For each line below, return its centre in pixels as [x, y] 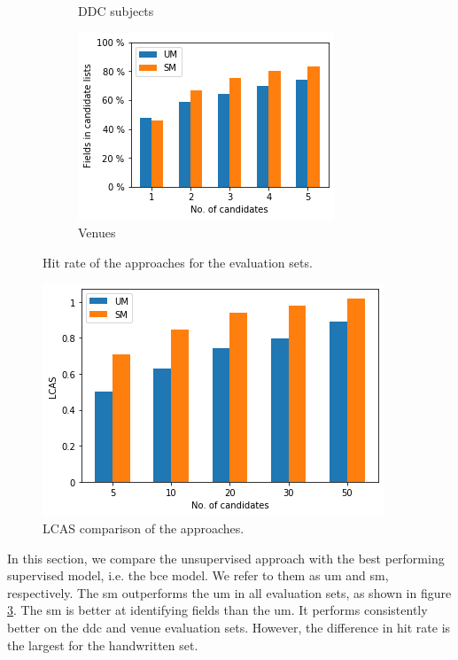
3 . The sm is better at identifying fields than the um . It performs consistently [217, 610]
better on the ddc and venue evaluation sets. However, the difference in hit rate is [229, 627]
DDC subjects [116, 11]
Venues [97, 233]
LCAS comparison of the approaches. [144, 528]
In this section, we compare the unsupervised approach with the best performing [226, 558]
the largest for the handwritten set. [103, 644]
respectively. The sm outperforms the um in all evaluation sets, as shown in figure [229, 592]
